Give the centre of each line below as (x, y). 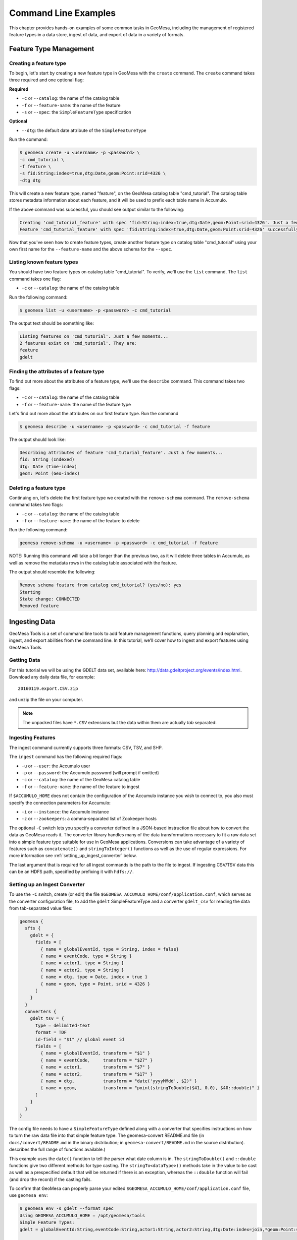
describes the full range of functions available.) (57, 1149)
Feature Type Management (52, 49)
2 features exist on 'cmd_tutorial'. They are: (78, 343)
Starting (30, 592)
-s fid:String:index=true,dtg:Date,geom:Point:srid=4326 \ (93, 173)
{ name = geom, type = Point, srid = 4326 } (95, 984)
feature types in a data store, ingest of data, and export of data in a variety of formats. (97, 34)
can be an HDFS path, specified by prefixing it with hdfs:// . (71, 872)
